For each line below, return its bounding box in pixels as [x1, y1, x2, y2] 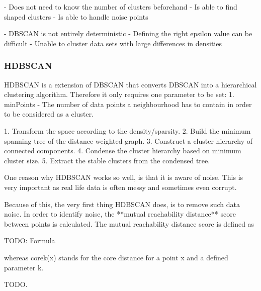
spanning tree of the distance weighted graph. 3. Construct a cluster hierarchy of [4, 135, 253, 146]
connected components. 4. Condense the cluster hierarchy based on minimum [4, 145, 241, 156]
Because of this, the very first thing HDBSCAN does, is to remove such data [4, 199, 240, 209]
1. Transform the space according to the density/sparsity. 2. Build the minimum [4, 125, 251, 136]
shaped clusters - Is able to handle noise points [4, 11, 148, 22]
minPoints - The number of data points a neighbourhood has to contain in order [4, 99, 252, 109]
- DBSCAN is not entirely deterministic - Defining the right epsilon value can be [4, 28, 252, 39]
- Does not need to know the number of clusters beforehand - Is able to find [4, 2, 237, 12]
